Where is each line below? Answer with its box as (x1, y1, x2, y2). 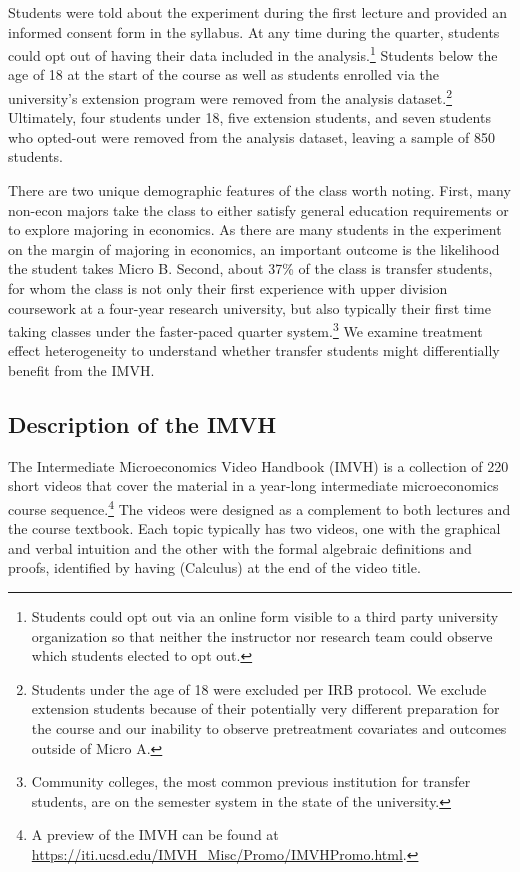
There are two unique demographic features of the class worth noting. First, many (8, 180, 511, 201)
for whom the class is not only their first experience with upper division (8, 278, 448, 299)
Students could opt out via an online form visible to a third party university (31, 606, 499, 627)
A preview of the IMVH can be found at (31, 824, 279, 845)
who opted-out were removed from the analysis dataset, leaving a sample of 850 (8, 126, 495, 147)
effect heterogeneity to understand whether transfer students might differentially (8, 340, 500, 361)
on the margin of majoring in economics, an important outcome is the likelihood (8, 238, 500, 259)
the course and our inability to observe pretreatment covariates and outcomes (31, 718, 507, 739)
